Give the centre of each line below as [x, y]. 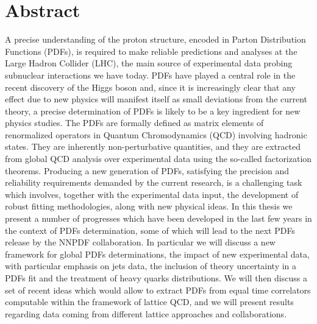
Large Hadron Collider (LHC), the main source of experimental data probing [149, 63]
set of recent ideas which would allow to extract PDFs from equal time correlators [158, 290]
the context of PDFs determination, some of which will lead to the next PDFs [150, 230]
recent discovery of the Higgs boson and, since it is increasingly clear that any [150, 87]
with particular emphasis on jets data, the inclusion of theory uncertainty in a [151, 266]
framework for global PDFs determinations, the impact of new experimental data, [157, 254]
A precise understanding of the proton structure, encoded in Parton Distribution [155, 39]
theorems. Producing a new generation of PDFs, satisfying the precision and [147, 170]
